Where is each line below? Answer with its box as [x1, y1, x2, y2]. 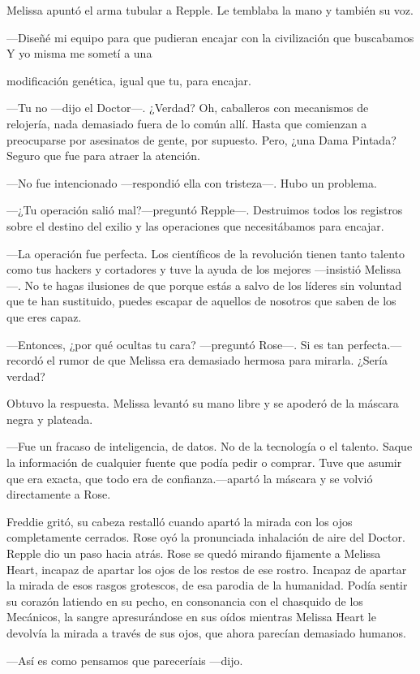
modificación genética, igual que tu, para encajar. [6, 71, 251, 89]
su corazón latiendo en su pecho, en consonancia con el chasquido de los [6, 592, 363, 609]
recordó [6, 352, 44, 369]
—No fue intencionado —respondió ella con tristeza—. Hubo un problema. [6, 174, 377, 191]
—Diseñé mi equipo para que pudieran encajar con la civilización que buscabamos [6, 28, 414, 45]
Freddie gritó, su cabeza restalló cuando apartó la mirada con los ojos [6, 512, 353, 529]
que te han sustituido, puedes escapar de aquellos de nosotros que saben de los [6, 292, 396, 309]
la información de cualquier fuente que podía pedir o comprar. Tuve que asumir [6, 454, 402, 471]
